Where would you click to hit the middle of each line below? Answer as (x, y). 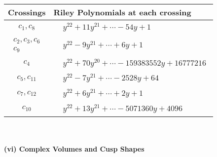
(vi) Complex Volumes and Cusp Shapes (74, 149)
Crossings (27, 12)
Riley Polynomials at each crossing (122, 12)
